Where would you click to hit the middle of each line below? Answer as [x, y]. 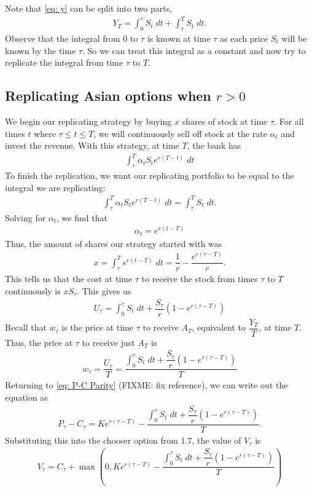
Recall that [26, 327]
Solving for [25, 217]
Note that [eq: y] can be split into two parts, [89, 8]
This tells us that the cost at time [69, 279]
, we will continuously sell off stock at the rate [180, 133]
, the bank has [214, 145]
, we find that [82, 217]
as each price [244, 38]
